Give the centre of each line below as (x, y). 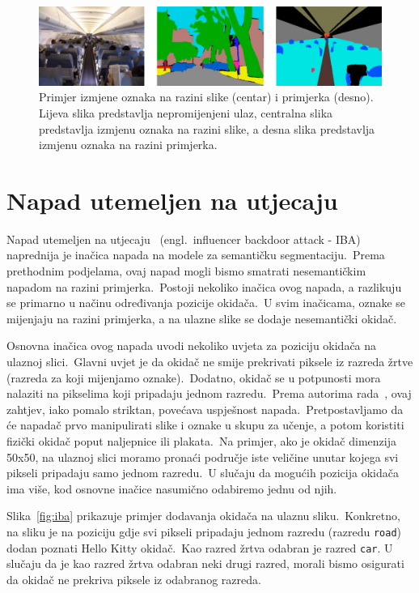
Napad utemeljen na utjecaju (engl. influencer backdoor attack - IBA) (184, 239)
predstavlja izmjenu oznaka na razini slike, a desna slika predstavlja (207, 128)
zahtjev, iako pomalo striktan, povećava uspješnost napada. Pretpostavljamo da (205, 409)
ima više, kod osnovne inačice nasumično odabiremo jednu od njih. (172, 488)
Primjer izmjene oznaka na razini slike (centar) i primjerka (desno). (206, 97)
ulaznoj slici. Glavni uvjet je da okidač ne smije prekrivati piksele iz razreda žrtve (210, 361)
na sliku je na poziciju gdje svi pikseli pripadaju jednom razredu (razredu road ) (204, 531)
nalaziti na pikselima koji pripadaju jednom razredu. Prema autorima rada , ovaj (209, 393)
